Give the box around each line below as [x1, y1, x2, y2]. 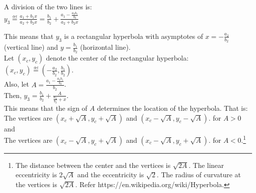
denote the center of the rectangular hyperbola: [46, 53, 189, 63]
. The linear [189, 160, 224, 170]
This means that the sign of [4, 102, 88, 113]
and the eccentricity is [77, 169, 144, 180]
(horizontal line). [80, 42, 131, 52]
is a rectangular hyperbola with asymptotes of [64, 31, 203, 41]
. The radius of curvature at [157, 169, 241, 180]
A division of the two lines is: [4, 1, 92, 11]
